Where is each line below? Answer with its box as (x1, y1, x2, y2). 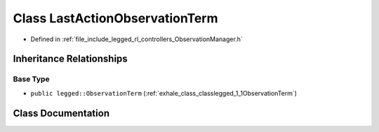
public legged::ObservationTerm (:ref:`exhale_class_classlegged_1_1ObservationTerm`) (30, 89, 298, 97)
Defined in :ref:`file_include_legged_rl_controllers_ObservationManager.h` (30, 35, 244, 43)
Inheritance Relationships (13, 53, 128, 65)
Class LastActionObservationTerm (13, 10, 218, 26)
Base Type (13, 74, 50, 84)
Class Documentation (13, 107, 110, 119)
